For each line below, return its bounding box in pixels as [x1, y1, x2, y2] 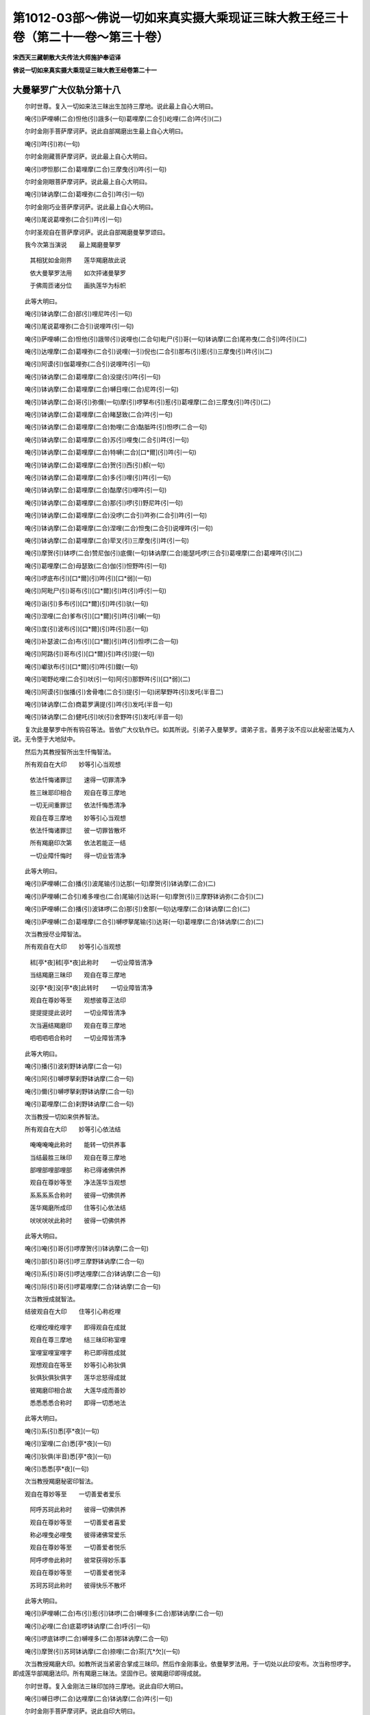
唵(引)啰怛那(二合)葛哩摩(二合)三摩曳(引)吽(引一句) [24, 165, 167, 173]
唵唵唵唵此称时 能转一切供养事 [29, 1141, 126, 1149]
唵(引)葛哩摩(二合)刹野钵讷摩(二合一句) [24, 1100, 134, 1108]
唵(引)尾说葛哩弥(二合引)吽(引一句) [24, 215, 123, 224]
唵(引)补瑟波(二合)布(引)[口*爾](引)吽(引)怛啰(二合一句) [24, 637, 179, 646]
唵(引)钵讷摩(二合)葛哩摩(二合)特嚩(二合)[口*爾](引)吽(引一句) [24, 448, 197, 456]
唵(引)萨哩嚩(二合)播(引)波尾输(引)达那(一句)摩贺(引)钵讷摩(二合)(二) [24, 879, 216, 888]
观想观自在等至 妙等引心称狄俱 [29, 1360, 126, 1369]
